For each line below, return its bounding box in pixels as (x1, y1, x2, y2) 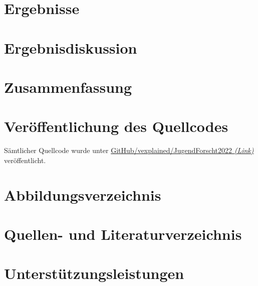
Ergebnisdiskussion (4, 37, 137, 58)
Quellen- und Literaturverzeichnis (4, 224, 242, 244)
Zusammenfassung (4, 76, 132, 97)
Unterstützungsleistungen (4, 263, 184, 283)
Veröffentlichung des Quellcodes (4, 116, 228, 136)
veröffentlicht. (4, 155, 46, 165)
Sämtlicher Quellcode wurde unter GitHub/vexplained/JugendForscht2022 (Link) (4, 145, 254, 156)
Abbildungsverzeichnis (4, 184, 161, 205)
